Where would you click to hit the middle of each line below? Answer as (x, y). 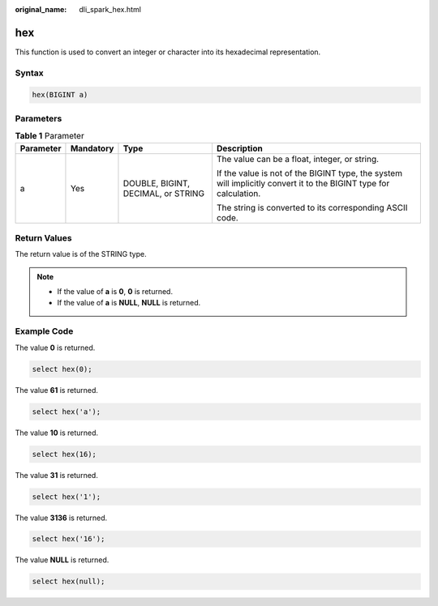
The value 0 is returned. (55, 348)
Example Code (44, 331)
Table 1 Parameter (49, 136)
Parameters (39, 118)
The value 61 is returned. (57, 390)
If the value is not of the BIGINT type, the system (309, 173)
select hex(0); (62, 369)
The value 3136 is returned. (61, 518)
